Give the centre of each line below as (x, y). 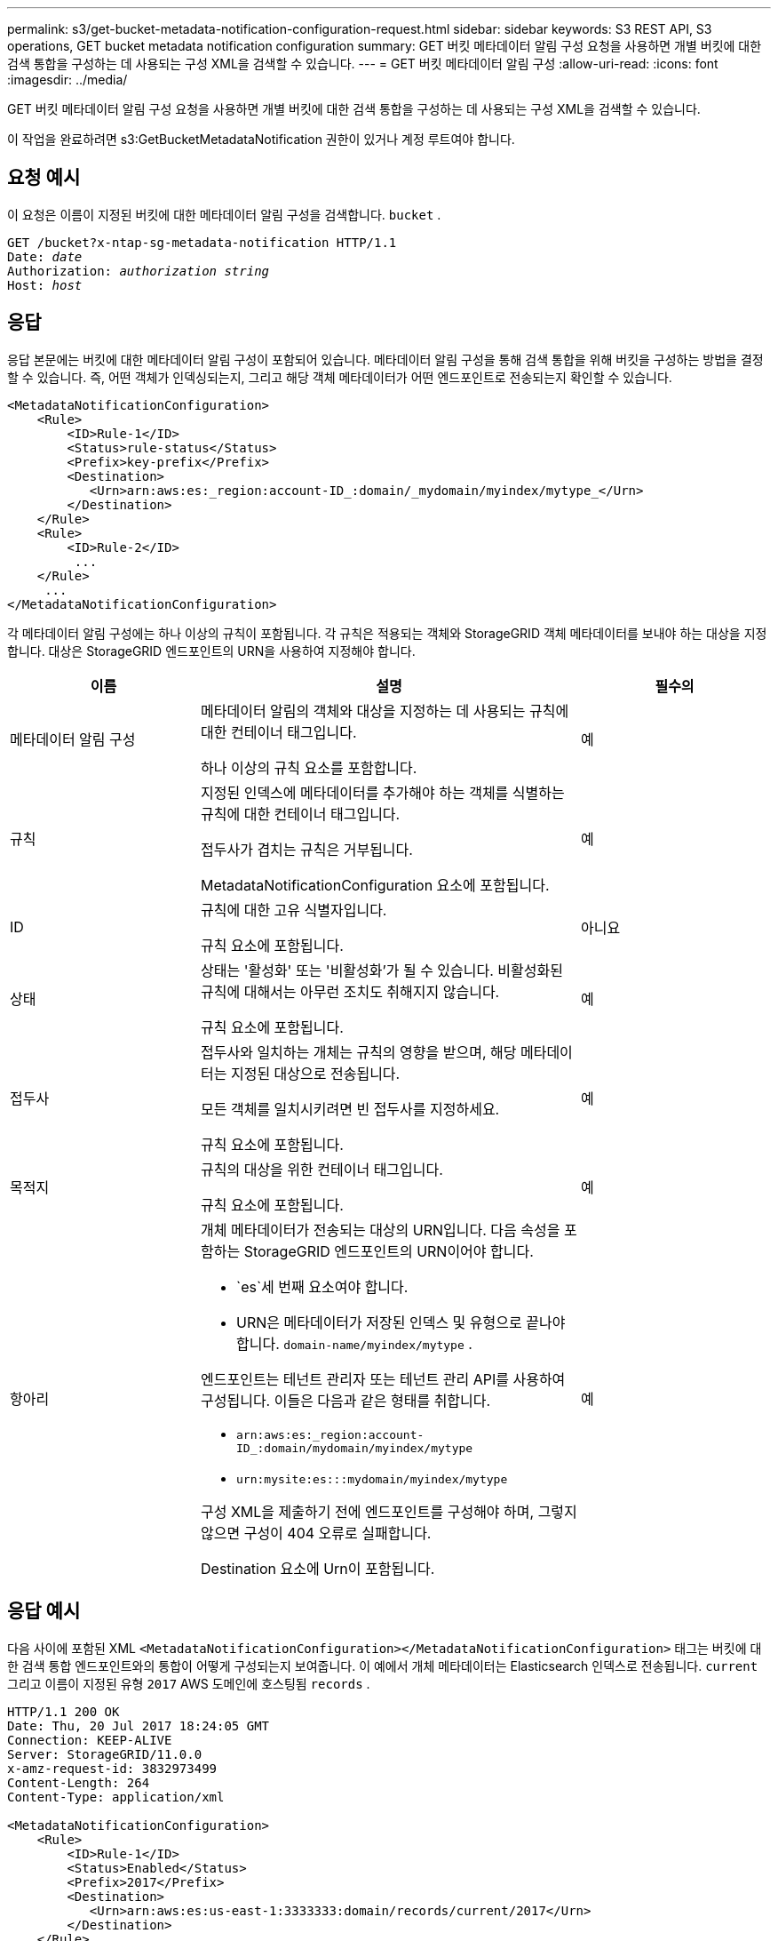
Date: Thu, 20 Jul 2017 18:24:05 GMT (139, 1725)
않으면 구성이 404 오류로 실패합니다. (316, 1533)
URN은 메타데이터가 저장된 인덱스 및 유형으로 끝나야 (401, 1322)
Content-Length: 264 (79, 1782)
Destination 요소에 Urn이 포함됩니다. (318, 1568)
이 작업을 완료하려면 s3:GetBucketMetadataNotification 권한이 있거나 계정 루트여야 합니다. (261, 139)
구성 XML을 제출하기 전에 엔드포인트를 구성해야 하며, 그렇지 (389, 1511)
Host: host (45, 285)
